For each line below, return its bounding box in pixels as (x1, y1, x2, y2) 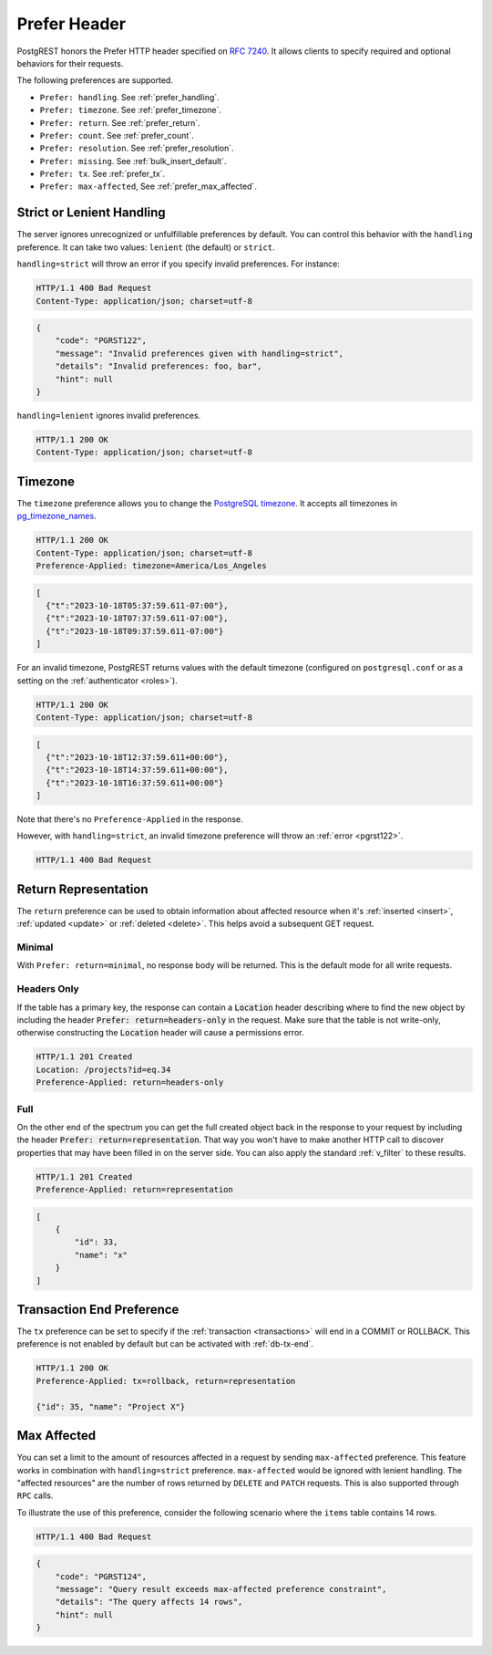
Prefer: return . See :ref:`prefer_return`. (39, 117, 200, 128)
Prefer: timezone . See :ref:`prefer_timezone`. (39, 105, 222, 116)
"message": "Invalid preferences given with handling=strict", (55, 348, 344, 359)
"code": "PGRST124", (55, 1571, 148, 1582)
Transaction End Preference (16, 1302, 179, 1317)
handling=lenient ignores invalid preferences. (16, 411, 201, 422)
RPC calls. (16, 1490, 54, 1501)
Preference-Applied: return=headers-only (36, 1077, 224, 1088)
